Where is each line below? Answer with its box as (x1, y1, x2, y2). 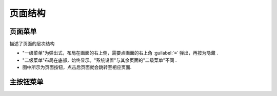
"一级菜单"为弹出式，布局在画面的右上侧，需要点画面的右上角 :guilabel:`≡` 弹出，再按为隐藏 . (22, 50, 218, 56)
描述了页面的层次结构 (9, 41, 55, 47)
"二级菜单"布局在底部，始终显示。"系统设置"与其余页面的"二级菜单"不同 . (22, 57, 177, 63)
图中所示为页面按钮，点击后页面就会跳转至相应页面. (22, 64, 132, 70)
